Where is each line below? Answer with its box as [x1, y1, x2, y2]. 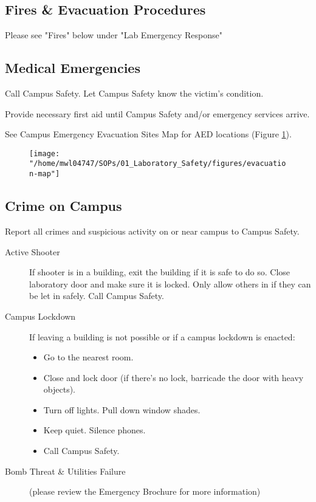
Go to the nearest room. [43, 351, 134, 363]
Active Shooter [5, 245, 60, 258]
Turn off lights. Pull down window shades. [43, 403, 201, 416]
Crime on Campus [5, 196, 122, 215]
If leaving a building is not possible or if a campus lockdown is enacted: [29, 330, 295, 343]
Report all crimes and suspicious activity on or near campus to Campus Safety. [5, 224, 300, 237]
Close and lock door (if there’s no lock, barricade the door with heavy [43, 371, 304, 383]
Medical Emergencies [5, 58, 140, 77]
